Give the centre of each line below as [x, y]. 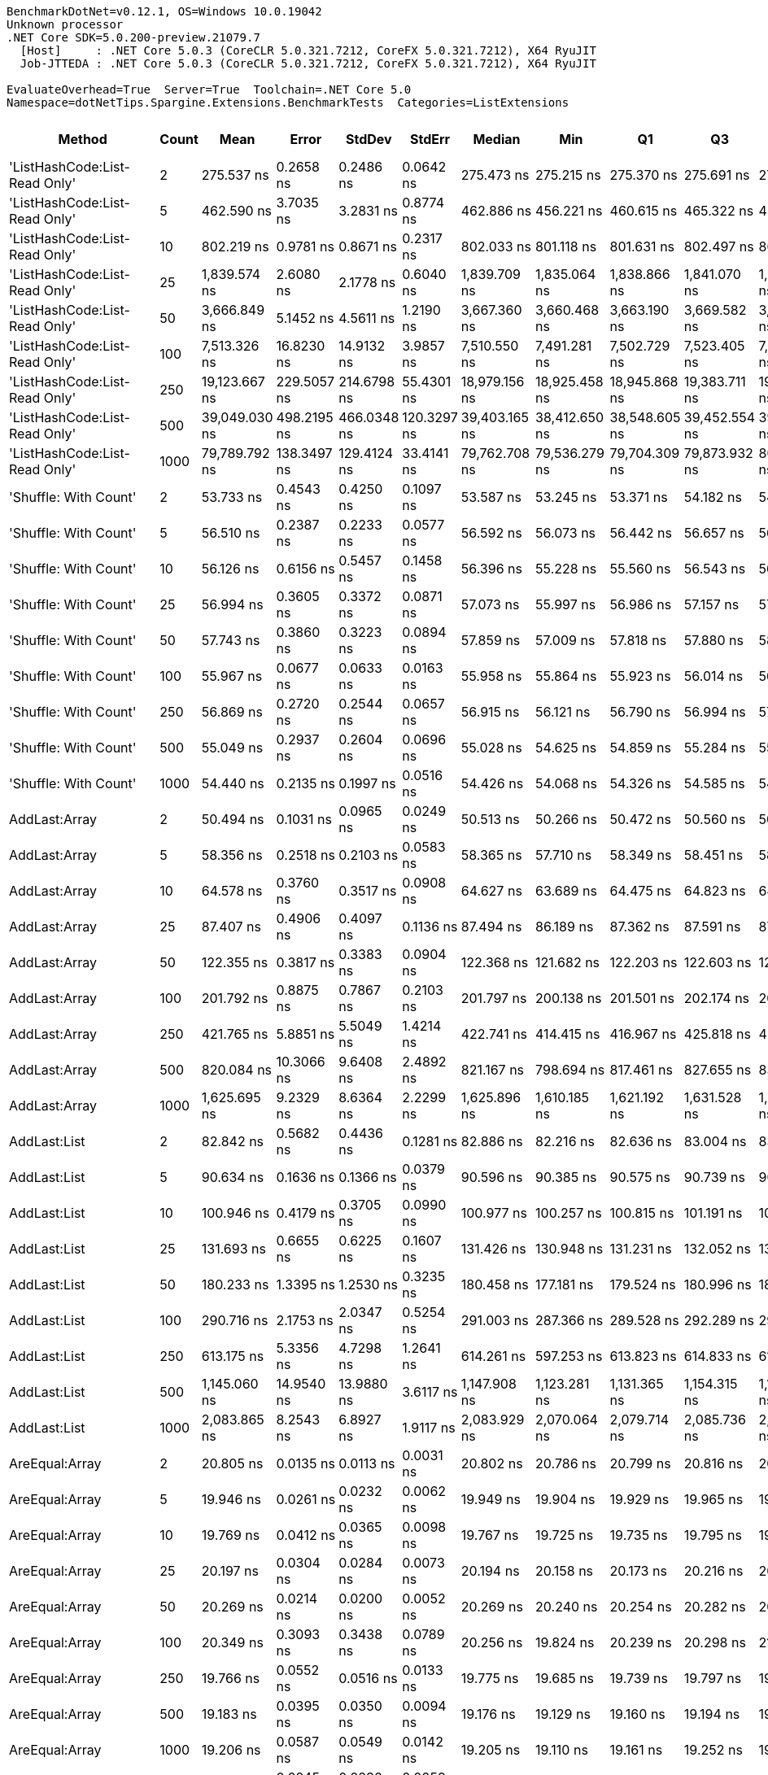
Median [497, 139]
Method [83, 139]
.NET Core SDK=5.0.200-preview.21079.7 [133, 37]
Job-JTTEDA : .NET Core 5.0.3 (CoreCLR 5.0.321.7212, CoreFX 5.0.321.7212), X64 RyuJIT [308, 63]
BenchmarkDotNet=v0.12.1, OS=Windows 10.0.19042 [164, 11]
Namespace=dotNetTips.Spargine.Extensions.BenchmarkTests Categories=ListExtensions [288, 102]
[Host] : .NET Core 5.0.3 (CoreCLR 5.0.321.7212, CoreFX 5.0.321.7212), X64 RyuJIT [308, 50]
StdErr [430, 139]
